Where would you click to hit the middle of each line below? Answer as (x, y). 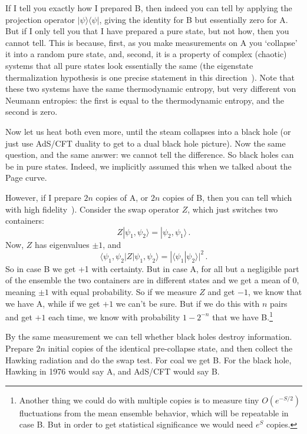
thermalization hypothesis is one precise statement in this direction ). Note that (150, 77)
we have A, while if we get (53, 303)
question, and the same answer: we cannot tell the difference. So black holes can (150, 155)
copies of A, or (122, 197)
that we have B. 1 (242, 316)
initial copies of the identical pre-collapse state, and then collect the (170, 348)
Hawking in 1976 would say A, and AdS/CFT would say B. (113, 371)
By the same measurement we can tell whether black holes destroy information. (149, 337)
